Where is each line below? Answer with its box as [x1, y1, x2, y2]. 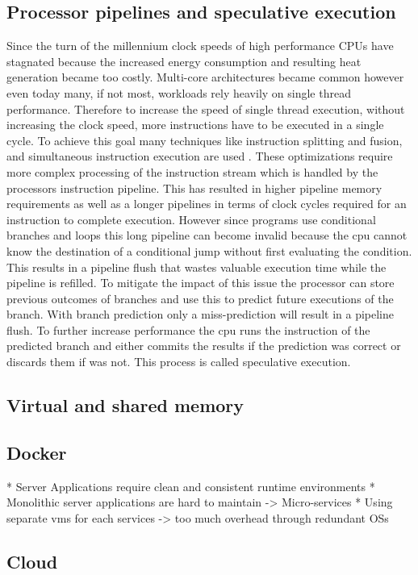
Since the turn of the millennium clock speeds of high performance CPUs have [6, 37, 394, 54]
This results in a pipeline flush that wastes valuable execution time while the [6, 258, 387, 275]
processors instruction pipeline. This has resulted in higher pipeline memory [6, 179, 382, 196]
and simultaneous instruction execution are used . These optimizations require [6, 148, 393, 165]
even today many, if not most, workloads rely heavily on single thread [6, 84, 351, 101]
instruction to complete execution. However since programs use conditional [6, 210, 376, 227]
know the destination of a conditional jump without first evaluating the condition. [6, 242, 412, 259]
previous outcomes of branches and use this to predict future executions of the [6, 290, 394, 306]
